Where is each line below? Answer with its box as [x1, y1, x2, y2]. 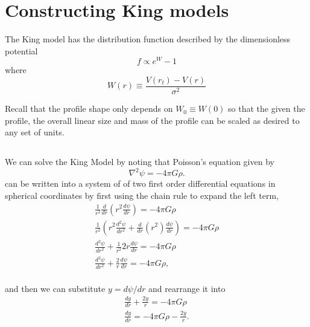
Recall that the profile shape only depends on [5, 102, 173, 115]
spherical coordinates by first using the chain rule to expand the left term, [5, 189, 279, 201]
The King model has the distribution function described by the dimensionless [5, 33, 291, 45]
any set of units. [5, 126, 65, 138]
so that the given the [228, 102, 305, 115]
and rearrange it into [148, 282, 226, 294]
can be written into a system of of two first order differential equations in [5, 177, 276, 190]
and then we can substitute [5, 282, 106, 294]
